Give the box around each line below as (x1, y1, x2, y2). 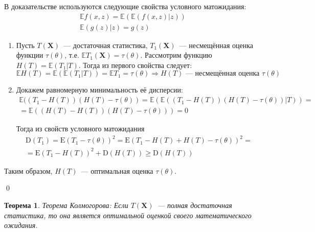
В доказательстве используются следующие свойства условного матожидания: (4, 1, 246, 11)
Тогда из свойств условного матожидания (16, 123, 145, 134)
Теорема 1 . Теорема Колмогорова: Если (4, 199, 128, 210)
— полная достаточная (157, 199, 232, 210)
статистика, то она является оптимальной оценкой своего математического (4, 210, 252, 220)
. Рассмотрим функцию (140, 50, 212, 60)
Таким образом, (4, 165, 53, 176)
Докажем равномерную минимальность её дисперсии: (16, 84, 183, 95)
